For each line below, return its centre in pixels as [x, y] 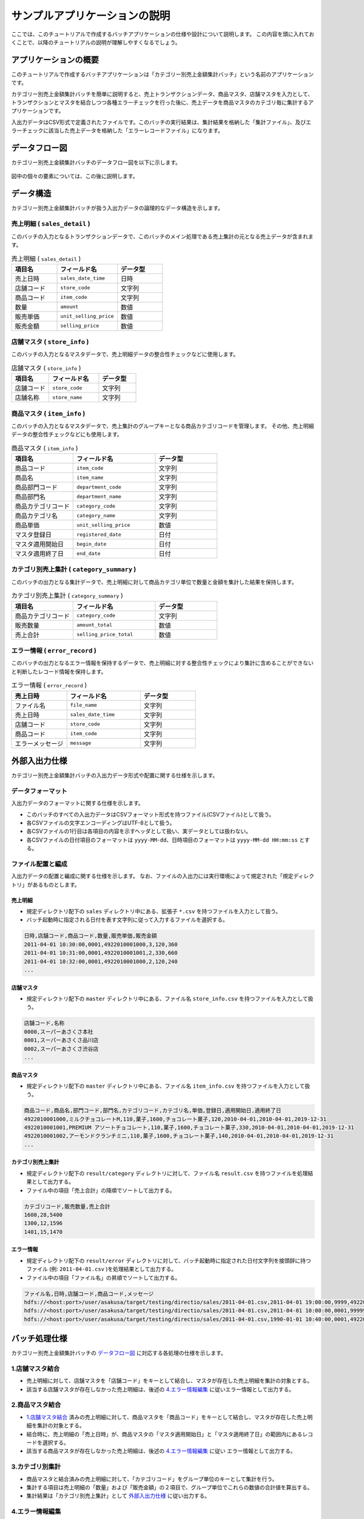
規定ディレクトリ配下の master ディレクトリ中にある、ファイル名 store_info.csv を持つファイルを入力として [167, 998]
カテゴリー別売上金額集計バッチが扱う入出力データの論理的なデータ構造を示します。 [117, 208]
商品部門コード [36, 487]
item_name [90, 477]
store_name [67, 397]
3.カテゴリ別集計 [36, 1467]
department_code [99, 487]
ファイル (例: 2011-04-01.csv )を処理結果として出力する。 [102, 1269]
